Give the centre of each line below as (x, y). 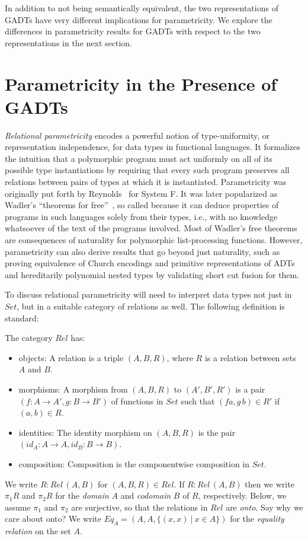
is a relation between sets (250, 357)
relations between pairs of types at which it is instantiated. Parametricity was (146, 182)
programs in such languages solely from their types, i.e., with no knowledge (141, 216)
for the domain (82, 495)
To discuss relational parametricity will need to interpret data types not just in (148, 294)
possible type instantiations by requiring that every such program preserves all (147, 170)
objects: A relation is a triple (71, 357)
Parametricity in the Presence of (141, 83)
